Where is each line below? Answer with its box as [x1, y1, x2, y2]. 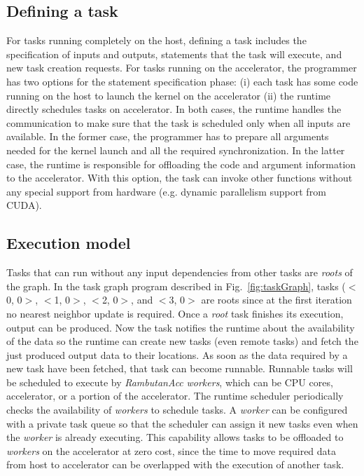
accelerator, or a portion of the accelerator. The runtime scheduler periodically [6, 388, 344, 403]
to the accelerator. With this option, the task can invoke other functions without [6, 170, 353, 185]
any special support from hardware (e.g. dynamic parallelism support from [6, 184, 326, 198]
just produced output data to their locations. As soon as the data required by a [6, 347, 348, 362]
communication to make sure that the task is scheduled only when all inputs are [6, 115, 351, 130]
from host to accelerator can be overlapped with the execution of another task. [6, 457, 344, 472]
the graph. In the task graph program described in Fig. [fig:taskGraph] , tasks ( [6, 278, 346, 293]
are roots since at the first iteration [201, 292, 352, 307]
